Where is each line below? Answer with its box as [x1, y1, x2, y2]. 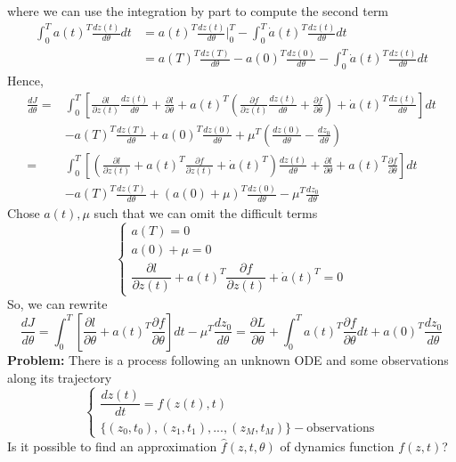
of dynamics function [280, 436, 395, 455]
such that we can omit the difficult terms [94, 204, 318, 223]
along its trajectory [7, 368, 112, 386]
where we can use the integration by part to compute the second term [7, 2, 389, 20]
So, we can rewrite [7, 295, 108, 313]
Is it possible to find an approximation [7, 436, 217, 455]
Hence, [7, 71, 44, 90]
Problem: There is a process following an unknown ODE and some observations [7, 350, 449, 369]
